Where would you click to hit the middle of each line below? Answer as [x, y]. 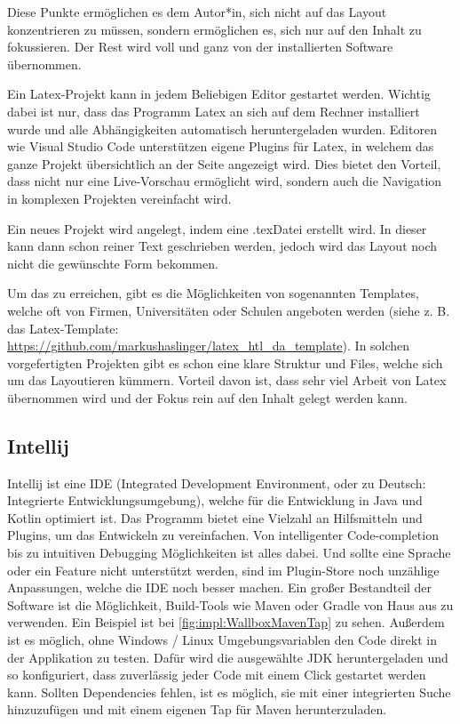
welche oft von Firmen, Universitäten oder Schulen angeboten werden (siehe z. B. [229, 310]
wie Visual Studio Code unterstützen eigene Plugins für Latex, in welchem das [221, 146]
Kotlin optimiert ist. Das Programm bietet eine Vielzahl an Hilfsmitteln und [215, 517]
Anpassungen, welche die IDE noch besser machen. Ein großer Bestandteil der [220, 587]
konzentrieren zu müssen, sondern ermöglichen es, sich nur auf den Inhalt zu [214, 29]
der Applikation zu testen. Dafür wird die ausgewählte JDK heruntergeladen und [228, 657]
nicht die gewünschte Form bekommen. [113, 263]
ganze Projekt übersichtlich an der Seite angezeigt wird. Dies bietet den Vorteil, [224, 163]
